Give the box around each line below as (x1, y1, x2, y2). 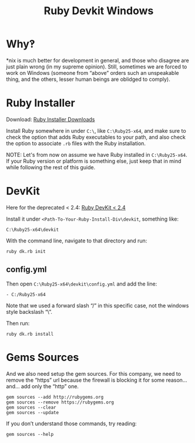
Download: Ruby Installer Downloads (6, 116, 95, 123)
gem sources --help (6, 431, 54, 437)
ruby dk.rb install (6, 331, 54, 337)
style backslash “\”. (6, 308, 53, 315)
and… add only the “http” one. (6, 382, 79, 390)
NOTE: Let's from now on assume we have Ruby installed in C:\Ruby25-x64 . (6, 151, 188, 158)
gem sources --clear (6, 404, 57, 411)
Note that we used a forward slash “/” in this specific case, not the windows (6, 302, 189, 309)
